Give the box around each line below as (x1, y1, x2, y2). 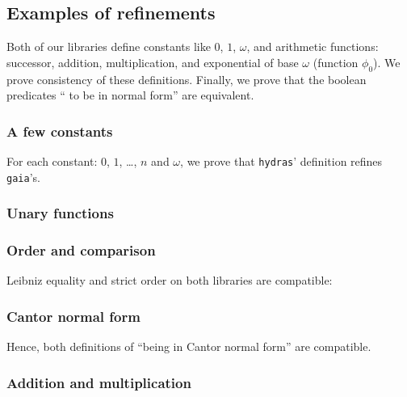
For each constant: (6, 153, 98, 169)
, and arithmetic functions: (246, 38, 379, 55)
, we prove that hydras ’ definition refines (180, 153, 383, 169)
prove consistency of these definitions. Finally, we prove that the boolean (6, 70, 367, 87)
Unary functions (6, 203, 114, 223)
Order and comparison (6, 240, 156, 260)
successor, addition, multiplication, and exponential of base (6, 53, 299, 70)
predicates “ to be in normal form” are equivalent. (6, 87, 254, 103)
